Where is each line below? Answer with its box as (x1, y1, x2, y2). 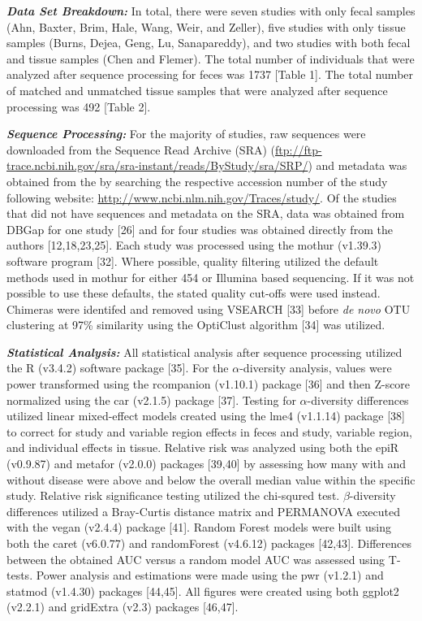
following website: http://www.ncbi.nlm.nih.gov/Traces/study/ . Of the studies (6, 189, 397, 206)
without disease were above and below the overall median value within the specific (6, 471, 416, 488)
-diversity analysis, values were (239, 359, 392, 376)
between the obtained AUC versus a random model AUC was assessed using (6, 550, 385, 567)
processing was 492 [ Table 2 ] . (6, 98, 151, 115)
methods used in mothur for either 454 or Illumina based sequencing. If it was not (6, 268, 415, 285)
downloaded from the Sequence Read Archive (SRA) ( (6, 141, 276, 158)
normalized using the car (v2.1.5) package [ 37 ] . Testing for (6, 391, 296, 408)
